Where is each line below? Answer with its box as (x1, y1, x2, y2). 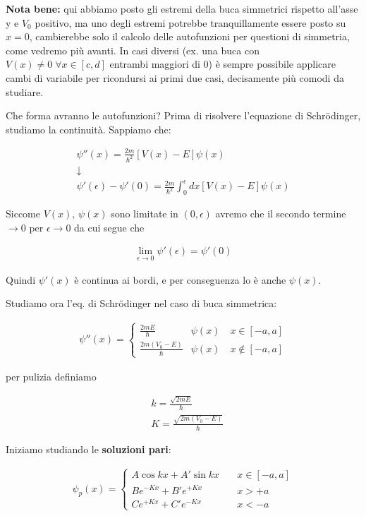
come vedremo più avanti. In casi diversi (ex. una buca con (6, 42, 260, 57)
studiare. (6, 84, 44, 99)
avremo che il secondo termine (215, 206, 346, 221)
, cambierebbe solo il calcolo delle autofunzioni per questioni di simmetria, (29, 29, 350, 44)
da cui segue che (74, 220, 145, 234)
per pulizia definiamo (6, 368, 97, 383)
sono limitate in (111, 206, 178, 221)
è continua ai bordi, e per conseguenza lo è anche (74, 272, 286, 287)
